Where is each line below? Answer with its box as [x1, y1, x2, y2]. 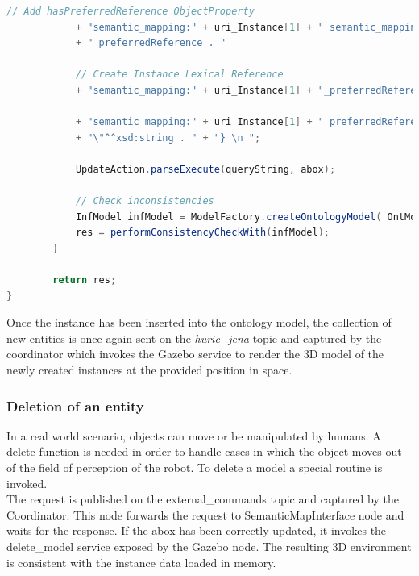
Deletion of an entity [6, 395, 144, 415]
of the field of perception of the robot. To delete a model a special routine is [6, 459, 383, 476]
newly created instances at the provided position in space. [6, 361, 292, 378]
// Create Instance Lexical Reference [75, 69, 284, 81]
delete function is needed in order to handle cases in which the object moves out [6, 443, 402, 460]
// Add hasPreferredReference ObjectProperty [6, 6, 255, 17]
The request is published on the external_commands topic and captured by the [6, 490, 399, 507]
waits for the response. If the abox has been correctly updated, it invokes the [6, 522, 387, 539]
